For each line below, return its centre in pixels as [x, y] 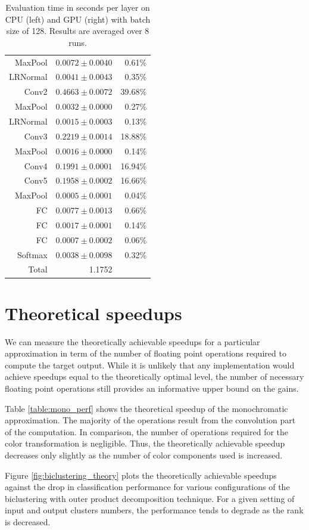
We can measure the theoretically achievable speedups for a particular [132, 341]
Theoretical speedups [93, 313]
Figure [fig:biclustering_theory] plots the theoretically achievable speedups [141, 475]
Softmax [32, 254]
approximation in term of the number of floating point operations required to [146, 353]
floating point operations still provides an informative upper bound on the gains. [152, 388]
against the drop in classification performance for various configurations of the [147, 487]
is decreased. [28, 521]
